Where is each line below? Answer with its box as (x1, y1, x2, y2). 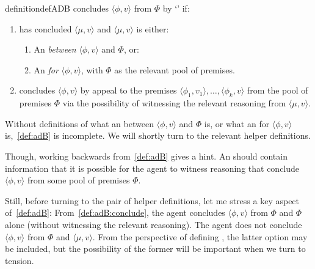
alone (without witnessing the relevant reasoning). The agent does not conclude (5, 218, 302, 230)
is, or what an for (204, 117, 270, 130)
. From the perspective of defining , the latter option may (92, 230, 308, 243)
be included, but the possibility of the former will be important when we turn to (5, 242, 306, 255)
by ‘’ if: (162, 2, 190, 14)
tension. (5, 254, 34, 267)
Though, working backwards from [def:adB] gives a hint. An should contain (5, 149, 288, 162)
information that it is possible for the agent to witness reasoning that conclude (5, 161, 300, 174)
